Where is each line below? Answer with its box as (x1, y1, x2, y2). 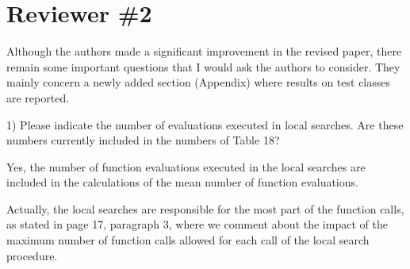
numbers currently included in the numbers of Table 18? (6, 132, 280, 148)
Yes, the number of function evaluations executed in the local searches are (6, 158, 366, 175)
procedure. (6, 247, 58, 263)
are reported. (6, 89, 70, 106)
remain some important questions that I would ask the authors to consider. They (6, 58, 400, 75)
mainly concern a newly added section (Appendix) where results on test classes (6, 74, 391, 90)
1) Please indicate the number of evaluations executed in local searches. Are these (6, 116, 404, 133)
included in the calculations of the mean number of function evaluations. (6, 174, 358, 190)
